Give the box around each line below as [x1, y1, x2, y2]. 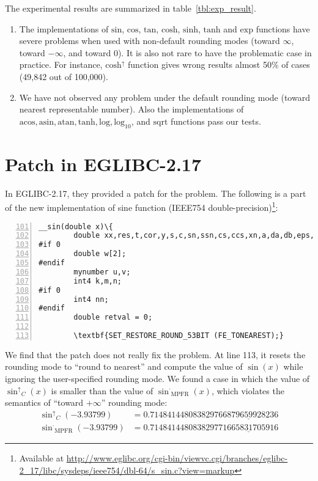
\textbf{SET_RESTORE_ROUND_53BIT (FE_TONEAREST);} [73, 331, 284, 340]
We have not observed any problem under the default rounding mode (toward [19, 90, 310, 103]
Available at [19, 452, 64, 464]
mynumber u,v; [73, 267, 131, 276]
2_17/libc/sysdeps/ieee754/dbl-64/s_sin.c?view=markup [19, 464, 235, 477]
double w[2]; [73, 249, 127, 259]
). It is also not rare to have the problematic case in [117, 46, 312, 59]
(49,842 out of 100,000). [19, 70, 108, 83]
